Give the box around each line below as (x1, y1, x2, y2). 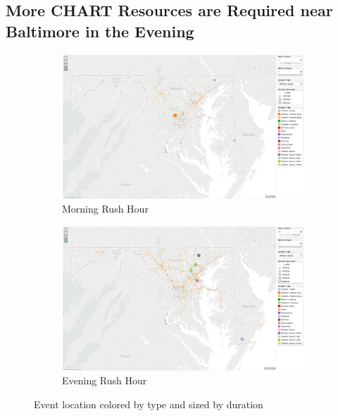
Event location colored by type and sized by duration (34, 396, 263, 411)
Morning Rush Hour (62, 201, 149, 216)
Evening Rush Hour (62, 373, 147, 388)
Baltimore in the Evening (6, 20, 194, 42)
